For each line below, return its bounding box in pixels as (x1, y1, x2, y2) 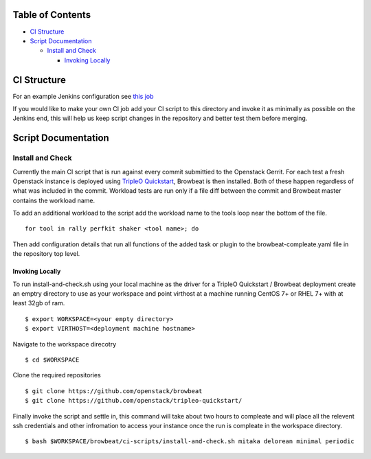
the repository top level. (12, 250, 80, 258)
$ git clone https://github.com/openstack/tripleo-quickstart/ (25, 397, 243, 405)
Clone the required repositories (12, 371, 101, 379)
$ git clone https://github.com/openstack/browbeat (25, 387, 203, 395)
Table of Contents (12, 9, 91, 21)
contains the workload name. (12, 196, 95, 204)
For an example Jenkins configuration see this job (12, 92, 154, 100)
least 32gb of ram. (12, 299, 65, 307)
